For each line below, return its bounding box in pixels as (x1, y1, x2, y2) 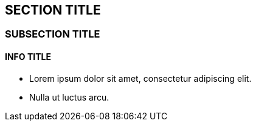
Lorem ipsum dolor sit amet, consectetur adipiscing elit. (29, 73, 252, 84)
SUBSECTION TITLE (5, 28, 100, 41)
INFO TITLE (5, 51, 51, 62)
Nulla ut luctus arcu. (29, 91, 109, 102)
